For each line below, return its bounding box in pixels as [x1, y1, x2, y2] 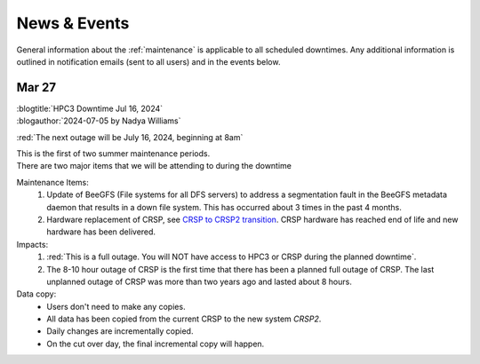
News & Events [16, 13, 130, 33]
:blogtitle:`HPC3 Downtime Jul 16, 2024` [16, 103, 164, 114]
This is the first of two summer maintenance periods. [16, 148, 211, 159]
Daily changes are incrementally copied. [46, 326, 194, 336]
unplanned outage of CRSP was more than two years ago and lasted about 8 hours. [46, 276, 353, 287]
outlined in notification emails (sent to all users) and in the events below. [16, 56, 281, 67]
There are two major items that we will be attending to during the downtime [16, 161, 292, 171]
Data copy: [16, 289, 57, 299]
